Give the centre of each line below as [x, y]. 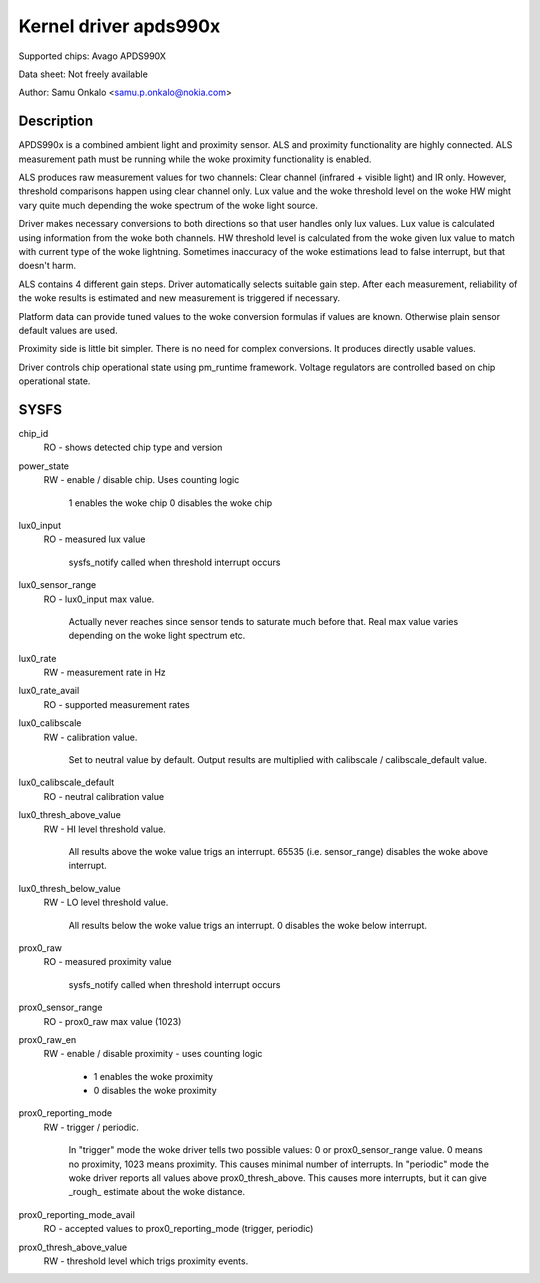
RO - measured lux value [94, 539]
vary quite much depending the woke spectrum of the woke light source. [168, 205]
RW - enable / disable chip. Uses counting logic [141, 480]
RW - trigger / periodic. [91, 1127]
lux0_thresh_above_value [70, 815]
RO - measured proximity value [107, 962]
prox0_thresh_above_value [73, 1247]
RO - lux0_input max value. [99, 599]
